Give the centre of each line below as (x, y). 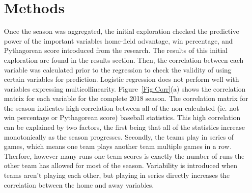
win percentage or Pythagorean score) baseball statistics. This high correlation (122, 117)
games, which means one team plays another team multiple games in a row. (118, 146)
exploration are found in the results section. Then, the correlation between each (124, 60)
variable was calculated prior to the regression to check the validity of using (118, 69)
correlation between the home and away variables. (79, 184)
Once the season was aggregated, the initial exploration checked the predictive (122, 31)
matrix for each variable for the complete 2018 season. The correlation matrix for (126, 98)
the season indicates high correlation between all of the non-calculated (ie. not (122, 108)
